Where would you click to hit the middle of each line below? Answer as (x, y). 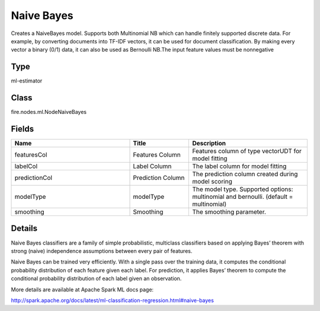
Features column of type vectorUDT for (247, 151)
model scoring (212, 182)
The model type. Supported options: (243, 189)
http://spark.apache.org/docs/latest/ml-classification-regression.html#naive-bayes (113, 300)
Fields (23, 128)
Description (209, 144)
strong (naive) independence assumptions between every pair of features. (102, 251)
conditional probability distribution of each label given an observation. (96, 278)
